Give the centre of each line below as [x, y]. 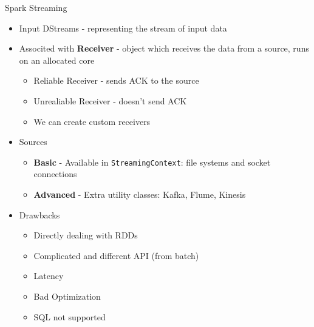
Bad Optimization [67, 296]
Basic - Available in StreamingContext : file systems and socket [152, 162]
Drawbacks [39, 214]
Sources [33, 142]
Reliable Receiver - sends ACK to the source [116, 80]
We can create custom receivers [92, 121]
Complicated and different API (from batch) [116, 255]
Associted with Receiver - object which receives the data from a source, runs [164, 48]
